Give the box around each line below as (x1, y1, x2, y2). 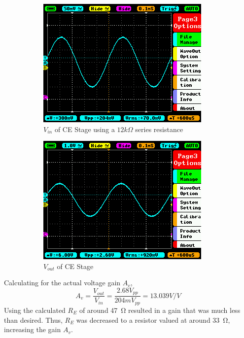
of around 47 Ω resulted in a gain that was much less (79, 304, 241, 315)
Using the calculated (4, 304, 66, 315)
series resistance (135, 124, 183, 134)
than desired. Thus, (4, 314, 63, 325)
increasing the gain (4, 324, 61, 335)
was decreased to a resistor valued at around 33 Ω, (76, 314, 230, 325)
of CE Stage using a (54, 124, 115, 134)
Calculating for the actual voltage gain (4, 277, 121, 288)
